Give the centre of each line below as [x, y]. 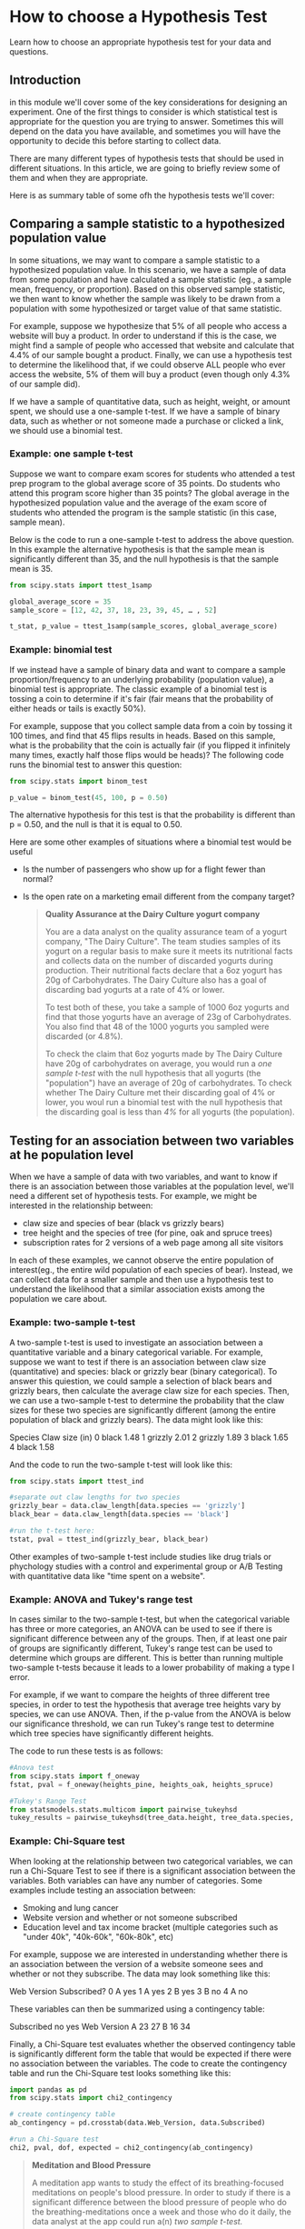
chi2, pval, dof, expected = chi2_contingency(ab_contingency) [132, 2147]
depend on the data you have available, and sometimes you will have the [145, 131]
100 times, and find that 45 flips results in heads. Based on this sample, [143, 735]
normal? [38, 879]
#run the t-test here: [52, 1531]
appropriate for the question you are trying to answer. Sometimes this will [147, 121]
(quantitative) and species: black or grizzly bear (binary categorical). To [143, 1371]
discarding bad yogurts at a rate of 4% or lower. [135, 990]
